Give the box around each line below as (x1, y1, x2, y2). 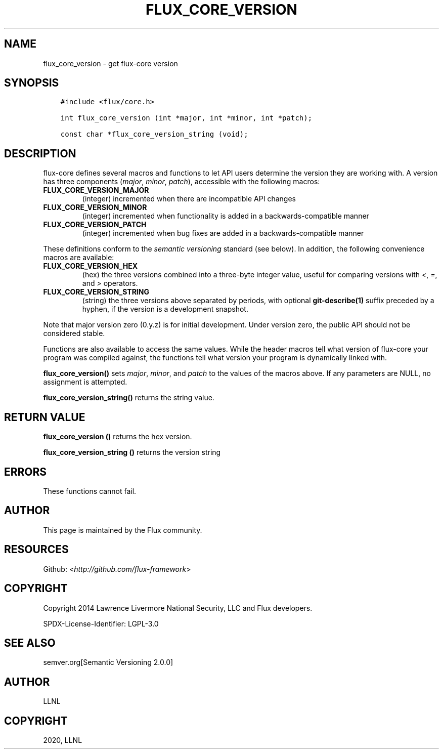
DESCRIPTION (4, 147, 76, 160)
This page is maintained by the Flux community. (43, 525, 202, 534)
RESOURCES (4, 543, 69, 556)
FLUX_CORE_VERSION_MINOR (43, 203, 147, 212)
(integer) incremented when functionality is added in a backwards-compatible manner (82, 212, 369, 221)
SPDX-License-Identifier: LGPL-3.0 (43, 619, 159, 628)
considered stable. (43, 329, 105, 338)
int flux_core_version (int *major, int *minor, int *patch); (60, 114, 313, 122)
